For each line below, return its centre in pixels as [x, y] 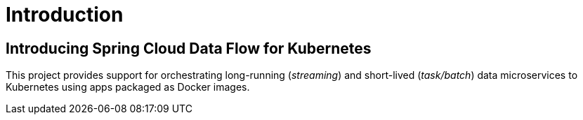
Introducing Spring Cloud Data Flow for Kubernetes [189, 48]
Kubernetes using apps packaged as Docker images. [128, 87]
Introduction [65, 15]
